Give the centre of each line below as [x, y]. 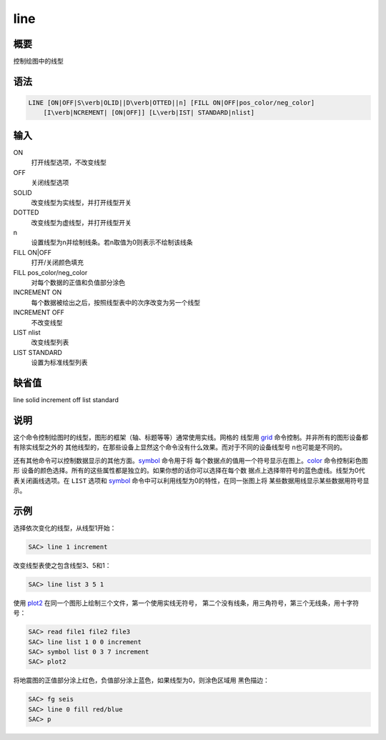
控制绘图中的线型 [38, 61]
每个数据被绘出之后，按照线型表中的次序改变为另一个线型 [115, 302]
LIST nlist [27, 332]
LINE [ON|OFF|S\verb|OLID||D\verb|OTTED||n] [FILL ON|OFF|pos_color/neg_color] [172, 103]
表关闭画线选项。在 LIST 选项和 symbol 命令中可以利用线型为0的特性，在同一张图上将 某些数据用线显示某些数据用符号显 [191, 480]
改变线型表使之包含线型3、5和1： [62, 565]
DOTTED [26, 212]
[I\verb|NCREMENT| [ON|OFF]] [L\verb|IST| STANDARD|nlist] [149, 113]
